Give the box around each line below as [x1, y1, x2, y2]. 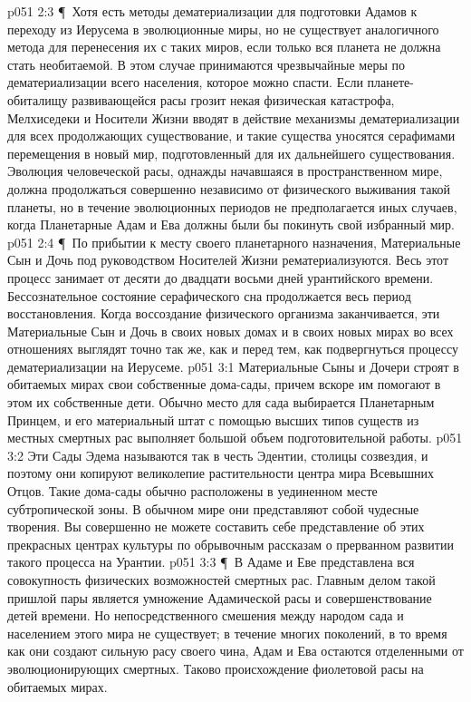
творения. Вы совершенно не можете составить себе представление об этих [7, 517, 425, 536]
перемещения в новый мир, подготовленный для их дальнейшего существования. [7, 143, 456, 162]
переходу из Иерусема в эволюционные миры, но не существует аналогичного [7, 19, 439, 38]
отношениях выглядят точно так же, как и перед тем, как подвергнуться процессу [7, 339, 459, 358]
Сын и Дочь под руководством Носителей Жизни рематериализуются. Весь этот [7, 250, 449, 269]
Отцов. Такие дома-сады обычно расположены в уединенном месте [7, 482, 378, 501]
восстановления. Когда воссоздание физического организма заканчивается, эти [7, 304, 440, 323]
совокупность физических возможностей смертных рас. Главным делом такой [7, 570, 436, 589]
